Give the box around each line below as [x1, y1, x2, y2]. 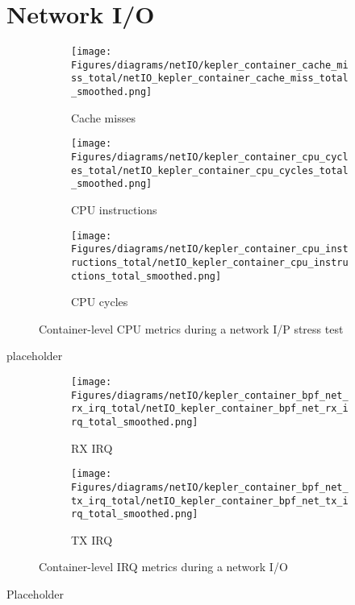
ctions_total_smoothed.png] [71, 270, 222, 282]
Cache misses [71, 109, 136, 126]
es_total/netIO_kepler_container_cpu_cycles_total [71, 164, 349, 176]
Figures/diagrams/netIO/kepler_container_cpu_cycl [71, 151, 349, 163]
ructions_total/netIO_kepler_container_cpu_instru [71, 256, 349, 268]
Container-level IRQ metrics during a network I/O [39, 558, 288, 575]
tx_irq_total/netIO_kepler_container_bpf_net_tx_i [71, 495, 349, 507]
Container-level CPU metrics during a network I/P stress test [39, 320, 344, 337]
